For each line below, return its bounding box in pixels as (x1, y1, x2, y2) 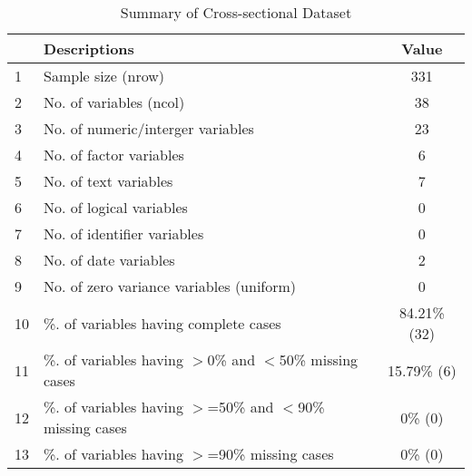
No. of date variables (44, 249, 175, 270)
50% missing (279, 349, 359, 370)
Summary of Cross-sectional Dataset (120, 2, 352, 23)
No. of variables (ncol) (44, 92, 185, 112)
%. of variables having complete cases (44, 312, 281, 334)
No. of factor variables (44, 144, 184, 165)
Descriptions (44, 38, 134, 59)
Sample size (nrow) (44, 65, 165, 86)
